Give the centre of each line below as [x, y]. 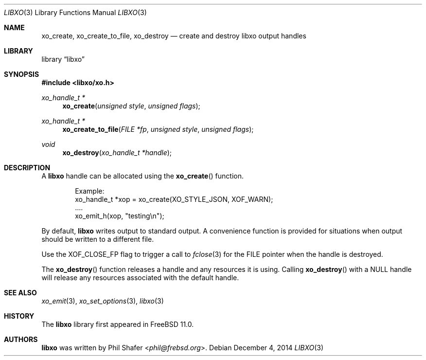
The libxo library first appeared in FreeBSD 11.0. [118, 324]
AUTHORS [21, 339]
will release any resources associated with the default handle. [140, 278]
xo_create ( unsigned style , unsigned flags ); [131, 106]
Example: [90, 191]
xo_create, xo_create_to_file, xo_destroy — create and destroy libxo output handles [174, 36]
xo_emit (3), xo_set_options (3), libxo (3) [103, 301]
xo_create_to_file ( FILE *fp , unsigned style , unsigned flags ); [158, 129]
